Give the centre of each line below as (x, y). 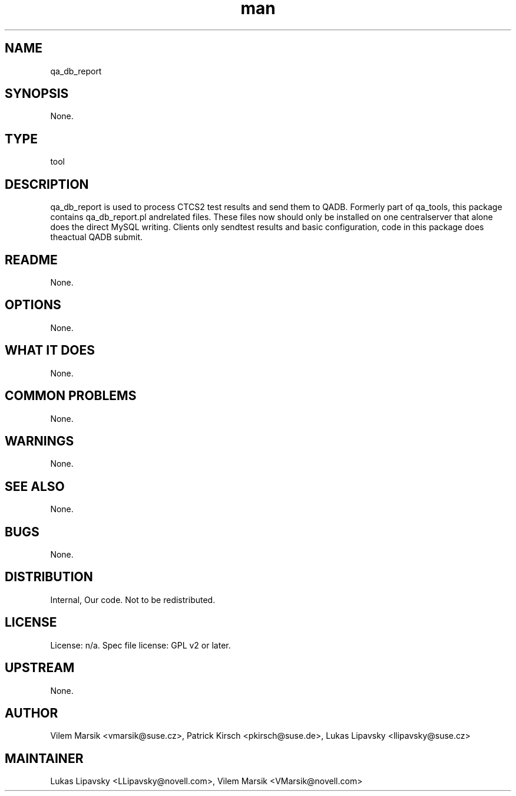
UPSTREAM (40, 668)
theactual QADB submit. (97, 237)
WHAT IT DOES (50, 350)
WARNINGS (39, 441)
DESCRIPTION (47, 184)
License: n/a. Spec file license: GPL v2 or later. (140, 645)
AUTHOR (32, 713)
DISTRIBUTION (49, 577)
